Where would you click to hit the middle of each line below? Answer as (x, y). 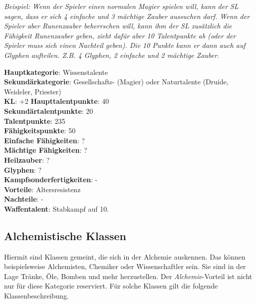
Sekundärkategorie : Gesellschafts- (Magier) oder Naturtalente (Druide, (116, 82)
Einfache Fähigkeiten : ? (44, 140)
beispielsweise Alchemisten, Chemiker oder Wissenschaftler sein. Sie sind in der (125, 266)
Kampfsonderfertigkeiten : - (51, 179)
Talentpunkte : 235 (35, 121)
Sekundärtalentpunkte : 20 (49, 111)
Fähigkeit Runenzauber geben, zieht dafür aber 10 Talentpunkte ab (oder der (120, 35)
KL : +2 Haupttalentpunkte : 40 (57, 101)
